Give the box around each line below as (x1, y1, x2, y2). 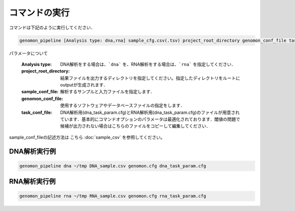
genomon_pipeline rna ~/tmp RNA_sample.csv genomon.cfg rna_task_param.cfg (19, 193, 206, 199)
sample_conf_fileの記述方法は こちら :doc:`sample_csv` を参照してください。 (9, 134, 165, 140)
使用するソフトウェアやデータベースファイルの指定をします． (60, 103, 185, 108)
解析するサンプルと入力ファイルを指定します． (60, 89, 155, 95)
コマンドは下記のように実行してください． (9, 25, 95, 30)
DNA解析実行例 (9, 147, 56, 156)
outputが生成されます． (60, 82, 108, 88)
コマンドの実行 (9, 7, 70, 18)
